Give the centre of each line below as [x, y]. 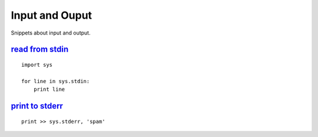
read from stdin [40, 49]
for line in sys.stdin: [56, 81]
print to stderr [37, 106]
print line [49, 90]
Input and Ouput [52, 15]
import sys [37, 65]
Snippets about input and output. [51, 33]
